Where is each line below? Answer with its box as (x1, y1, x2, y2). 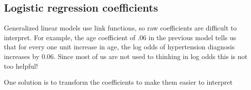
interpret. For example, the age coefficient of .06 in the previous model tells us (4, 32, 236, 42)
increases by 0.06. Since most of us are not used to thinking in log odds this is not (4, 51, 248, 61)
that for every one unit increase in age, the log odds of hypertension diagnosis (4, 42, 235, 52)
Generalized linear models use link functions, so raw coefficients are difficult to (4, 23, 237, 33)
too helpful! (4, 60, 38, 71)
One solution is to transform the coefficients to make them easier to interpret (4, 77, 233, 87)
